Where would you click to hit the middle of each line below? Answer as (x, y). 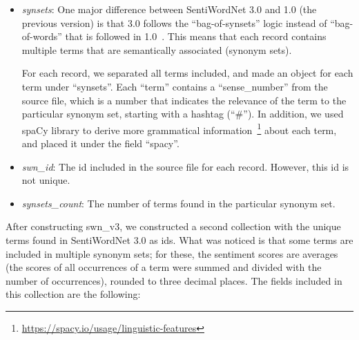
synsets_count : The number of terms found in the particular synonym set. (178, 203)
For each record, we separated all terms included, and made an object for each (187, 73)
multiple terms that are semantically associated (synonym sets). (157, 49)
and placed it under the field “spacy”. (100, 143)
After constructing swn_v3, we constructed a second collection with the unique (173, 226)
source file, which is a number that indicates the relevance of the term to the (184, 100)
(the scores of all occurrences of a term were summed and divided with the (164, 267)
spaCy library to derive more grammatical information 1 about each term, (179, 129)
